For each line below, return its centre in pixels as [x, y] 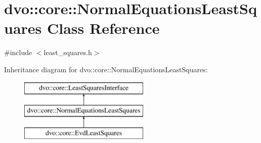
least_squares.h [68, 52]
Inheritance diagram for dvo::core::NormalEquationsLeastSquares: [106, 69]
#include [18, 52]
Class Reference [103, 28]
